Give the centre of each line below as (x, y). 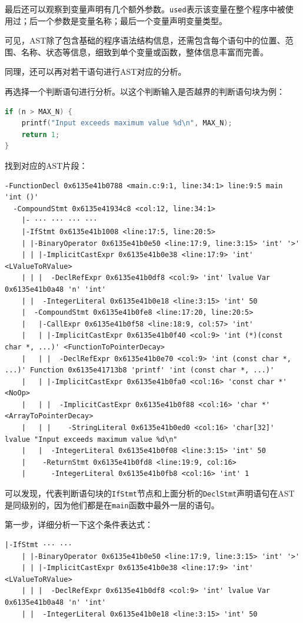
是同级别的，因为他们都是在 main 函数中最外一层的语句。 (112, 504)
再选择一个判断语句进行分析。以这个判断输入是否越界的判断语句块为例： (145, 91)
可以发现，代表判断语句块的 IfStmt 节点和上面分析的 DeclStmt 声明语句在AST (150, 493)
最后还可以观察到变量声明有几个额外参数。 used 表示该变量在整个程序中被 (145, 9)
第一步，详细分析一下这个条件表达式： (79, 524)
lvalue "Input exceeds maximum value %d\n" (91, 439)
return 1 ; (41, 134)
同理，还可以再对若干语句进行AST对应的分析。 (96, 71)
